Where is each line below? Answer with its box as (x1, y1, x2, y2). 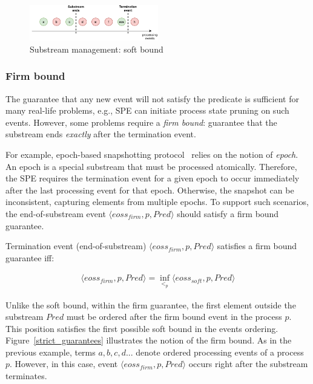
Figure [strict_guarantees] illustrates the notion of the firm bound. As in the (5, 334, 292, 347)
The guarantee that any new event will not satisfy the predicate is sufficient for (5, 92, 299, 105)
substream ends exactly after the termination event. (5, 128, 196, 140)
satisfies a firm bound (217, 239, 297, 252)
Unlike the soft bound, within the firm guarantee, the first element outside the (5, 298, 296, 311)
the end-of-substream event (5, 207, 106, 220)
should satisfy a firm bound (177, 207, 279, 220)
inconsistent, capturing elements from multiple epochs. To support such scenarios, (5, 195, 309, 208)
